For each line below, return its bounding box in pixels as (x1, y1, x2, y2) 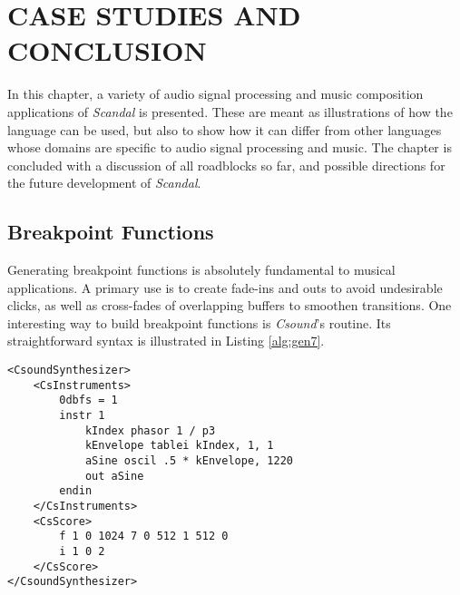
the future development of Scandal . (7, 173, 201, 192)
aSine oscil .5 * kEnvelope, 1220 (84, 454, 293, 467)
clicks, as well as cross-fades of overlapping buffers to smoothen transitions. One (7, 296, 452, 315)
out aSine (84, 469, 144, 483)
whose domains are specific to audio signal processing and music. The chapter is (7, 138, 452, 157)
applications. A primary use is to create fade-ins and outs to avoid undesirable (7, 278, 443, 297)
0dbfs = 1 (59, 394, 118, 407)
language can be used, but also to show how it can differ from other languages (7, 120, 442, 139)
